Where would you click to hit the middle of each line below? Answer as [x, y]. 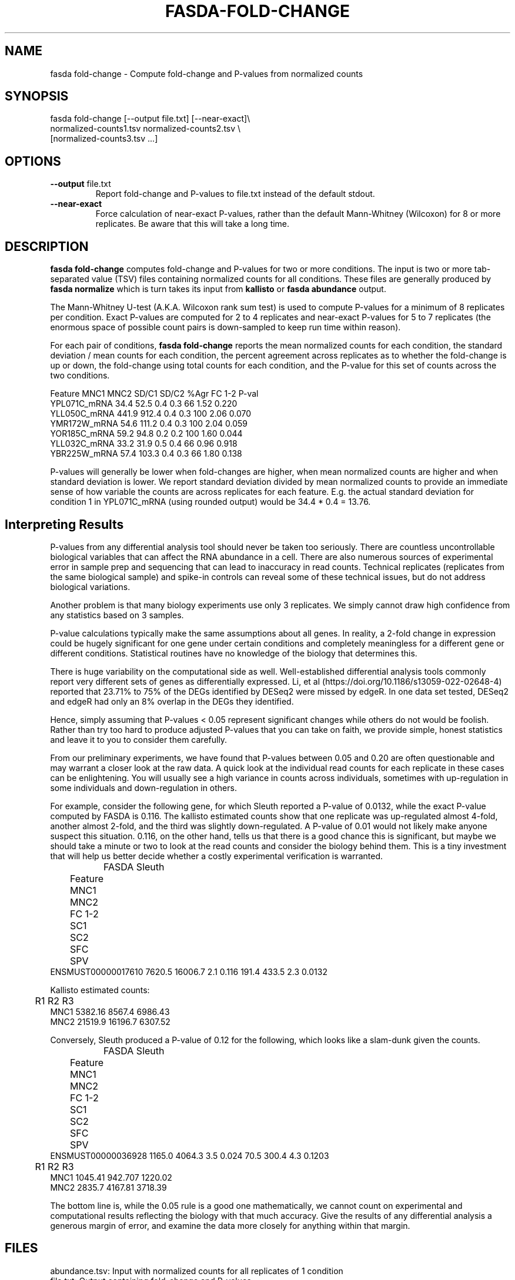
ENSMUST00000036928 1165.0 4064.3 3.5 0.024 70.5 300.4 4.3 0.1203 [190, 1155]
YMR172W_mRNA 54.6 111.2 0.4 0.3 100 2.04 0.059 [149, 424]
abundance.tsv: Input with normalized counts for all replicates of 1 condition [197, 1271]
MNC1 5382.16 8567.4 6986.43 [110, 1011]
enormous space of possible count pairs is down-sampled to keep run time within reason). [225, 327]
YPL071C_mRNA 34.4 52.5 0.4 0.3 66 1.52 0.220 [144, 404]
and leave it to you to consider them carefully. [139, 739]
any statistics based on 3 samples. [117, 615]
